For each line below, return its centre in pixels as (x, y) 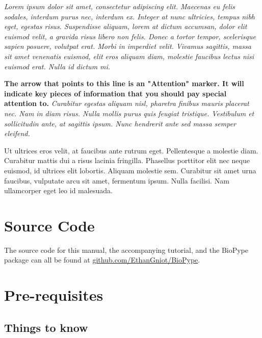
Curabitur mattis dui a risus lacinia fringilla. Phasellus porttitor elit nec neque (127, 160)
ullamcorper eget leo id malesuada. (58, 190)
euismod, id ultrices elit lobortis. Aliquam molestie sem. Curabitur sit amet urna (130, 170)
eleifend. (17, 133)
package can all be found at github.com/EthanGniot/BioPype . (102, 260)
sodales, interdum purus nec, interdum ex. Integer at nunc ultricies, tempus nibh (129, 16)
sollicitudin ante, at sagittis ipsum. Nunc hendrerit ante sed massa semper (120, 123)
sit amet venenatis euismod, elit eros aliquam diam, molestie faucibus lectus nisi (129, 56)
